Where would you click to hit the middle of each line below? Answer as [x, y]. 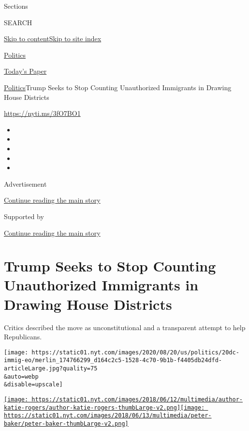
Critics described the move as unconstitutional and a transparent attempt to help [125, 327]
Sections [16, 6]
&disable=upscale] [33, 385]
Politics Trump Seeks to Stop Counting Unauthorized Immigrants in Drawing [118, 87]
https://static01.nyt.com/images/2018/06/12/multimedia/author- [137, 400]
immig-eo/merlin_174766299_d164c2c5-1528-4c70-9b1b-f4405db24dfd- [113, 360]
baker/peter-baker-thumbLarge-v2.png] [66, 424]
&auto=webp [21, 376]
